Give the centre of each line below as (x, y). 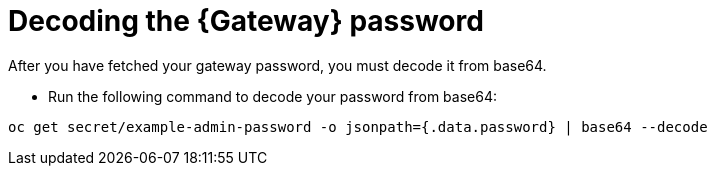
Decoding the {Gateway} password (246, 21)
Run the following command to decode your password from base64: (272, 96)
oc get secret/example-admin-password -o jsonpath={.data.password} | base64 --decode (358, 126)
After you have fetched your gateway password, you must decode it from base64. (277, 65)
